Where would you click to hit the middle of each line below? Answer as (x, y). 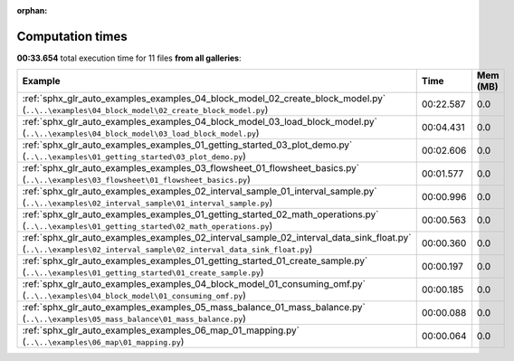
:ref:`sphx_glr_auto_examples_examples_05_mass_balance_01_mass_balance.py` (194, 308)
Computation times (72, 36)
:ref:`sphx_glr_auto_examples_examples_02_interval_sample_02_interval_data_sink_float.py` (217, 238)
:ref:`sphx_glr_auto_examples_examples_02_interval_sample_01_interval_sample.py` (200, 192)
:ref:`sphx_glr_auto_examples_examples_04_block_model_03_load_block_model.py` (200, 122)
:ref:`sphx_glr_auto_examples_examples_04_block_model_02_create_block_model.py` (204, 99)
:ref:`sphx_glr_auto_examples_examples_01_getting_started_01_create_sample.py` (195, 261)
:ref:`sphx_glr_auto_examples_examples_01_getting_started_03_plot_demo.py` (187, 145)
